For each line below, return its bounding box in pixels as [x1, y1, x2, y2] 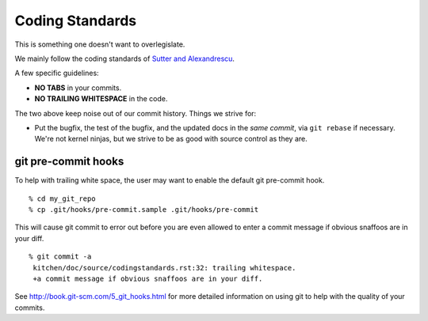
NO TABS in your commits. [34, 83, 122, 93]
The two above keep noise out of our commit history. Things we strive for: [14, 108, 257, 118]
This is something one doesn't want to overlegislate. [14, 40, 185, 49]
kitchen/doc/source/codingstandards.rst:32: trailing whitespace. [32, 263, 296, 272]
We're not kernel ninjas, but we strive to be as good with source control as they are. [34, 134, 308, 144]
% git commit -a [29, 252, 92, 261]
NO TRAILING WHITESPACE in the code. [34, 94, 168, 104]
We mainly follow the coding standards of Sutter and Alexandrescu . [14, 54, 235, 63]
